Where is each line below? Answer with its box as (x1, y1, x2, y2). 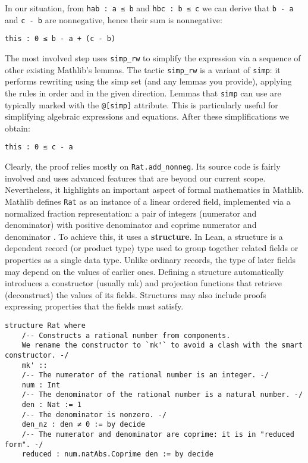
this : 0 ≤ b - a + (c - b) (5, 35, 116, 43)
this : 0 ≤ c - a (5, 143, 73, 152)
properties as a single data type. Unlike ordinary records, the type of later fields (5, 253, 296, 265)
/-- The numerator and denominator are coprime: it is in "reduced (21, 430, 294, 439)
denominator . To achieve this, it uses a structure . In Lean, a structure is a (5, 230, 283, 242)
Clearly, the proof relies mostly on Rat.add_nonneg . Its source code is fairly (5, 160, 281, 173)
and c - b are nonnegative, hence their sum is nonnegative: (5, 13, 222, 26)
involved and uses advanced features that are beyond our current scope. (5, 171, 266, 184)
